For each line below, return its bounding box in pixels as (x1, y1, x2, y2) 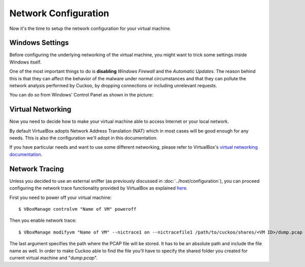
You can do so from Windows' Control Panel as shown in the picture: (9, 92, 154, 98)
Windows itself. (9, 59, 42, 65)
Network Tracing (9, 164, 64, 173)
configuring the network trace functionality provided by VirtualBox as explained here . (9, 185, 188, 191)
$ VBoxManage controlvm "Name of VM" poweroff (18, 206, 137, 212)
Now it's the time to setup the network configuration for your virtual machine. (9, 25, 171, 31)
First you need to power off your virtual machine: (9, 194, 112, 201)
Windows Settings (9, 39, 69, 47)
